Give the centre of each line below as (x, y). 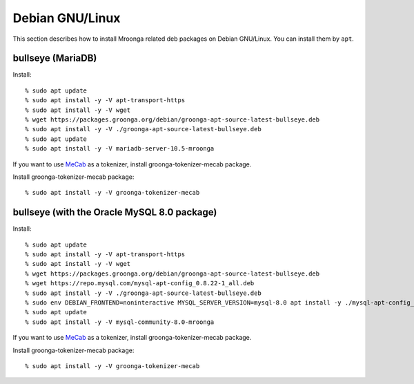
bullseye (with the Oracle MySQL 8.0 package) (115, 212)
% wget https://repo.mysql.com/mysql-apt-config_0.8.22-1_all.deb (140, 284)
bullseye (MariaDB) (55, 58)
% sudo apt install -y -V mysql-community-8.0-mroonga (120, 322)
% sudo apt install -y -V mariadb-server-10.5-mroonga (120, 149)
